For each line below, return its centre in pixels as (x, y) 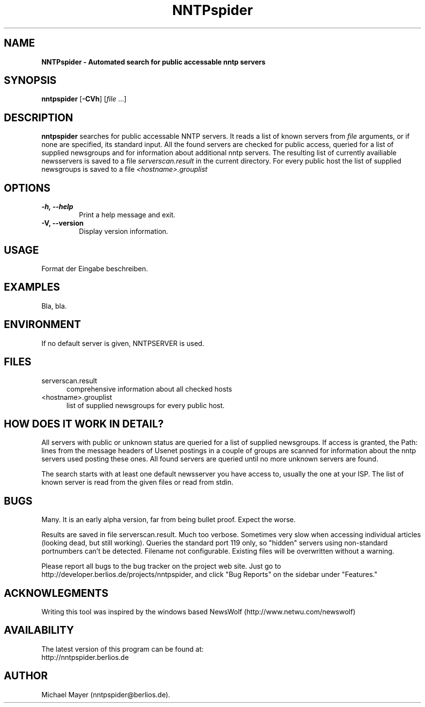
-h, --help (57, 207)
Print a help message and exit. (127, 215)
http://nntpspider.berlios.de (85, 657)
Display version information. (123, 231)
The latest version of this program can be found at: (123, 649)
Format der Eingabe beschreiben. (95, 268)
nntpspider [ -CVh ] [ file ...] (84, 99)
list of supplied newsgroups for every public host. (146, 405)
